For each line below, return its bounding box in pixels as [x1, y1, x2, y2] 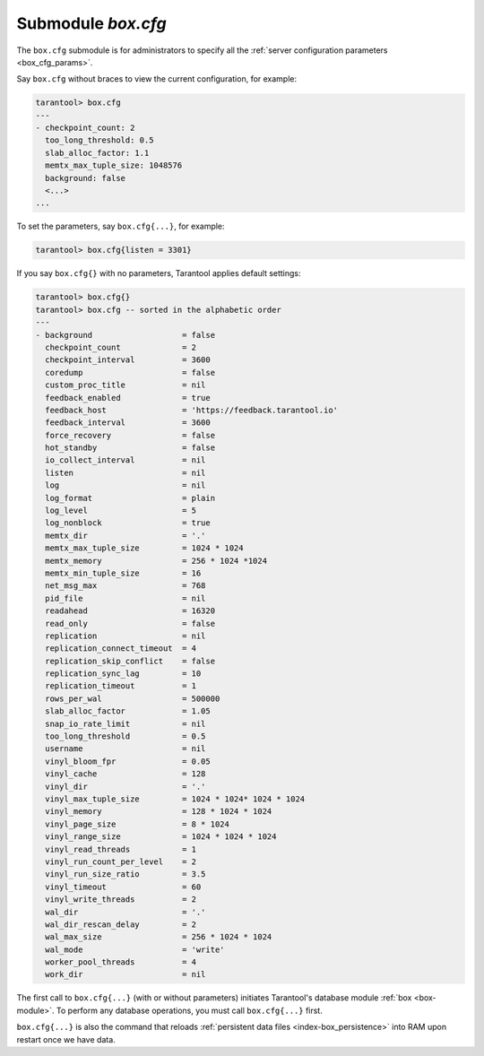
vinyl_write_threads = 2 [45, 895, 197, 905]
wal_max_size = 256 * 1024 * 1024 [45, 932, 272, 942]
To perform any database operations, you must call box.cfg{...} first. [56, 1005, 323, 1016]
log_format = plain [45, 493, 215, 503]
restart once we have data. [16, 1034, 116, 1044]
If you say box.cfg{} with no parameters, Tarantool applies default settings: [16, 268, 301, 279]
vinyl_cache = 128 [45, 769, 206, 779]
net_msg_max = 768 [45, 581, 206, 591]
